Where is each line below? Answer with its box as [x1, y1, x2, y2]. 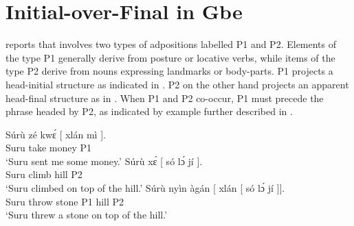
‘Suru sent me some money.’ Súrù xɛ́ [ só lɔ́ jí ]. [5, 153, 203, 168]
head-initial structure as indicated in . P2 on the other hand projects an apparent [5, 77, 349, 91]
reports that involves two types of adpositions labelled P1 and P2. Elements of [5, 37, 337, 51]
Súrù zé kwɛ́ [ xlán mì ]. [5, 127, 106, 141]
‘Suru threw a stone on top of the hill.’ [5, 208, 168, 222]
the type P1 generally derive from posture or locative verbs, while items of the [5, 50, 335, 64]
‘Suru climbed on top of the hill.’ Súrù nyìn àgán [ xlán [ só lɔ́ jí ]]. [5, 181, 285, 195]
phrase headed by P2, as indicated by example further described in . [5, 104, 293, 118]
